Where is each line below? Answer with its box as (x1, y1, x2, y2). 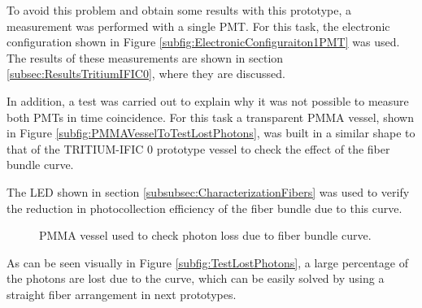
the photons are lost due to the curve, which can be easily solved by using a (7, 270, 385, 287)
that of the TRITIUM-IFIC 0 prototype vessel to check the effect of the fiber (7, 140, 390, 157)
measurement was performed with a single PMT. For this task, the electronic (7, 17, 390, 34)
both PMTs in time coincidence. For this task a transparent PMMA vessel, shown (7, 108, 414, 125)
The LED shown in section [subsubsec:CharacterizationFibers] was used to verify (7, 183, 410, 200)
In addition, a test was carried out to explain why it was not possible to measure (7, 92, 409, 109)
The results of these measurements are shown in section (7, 49, 284, 66)
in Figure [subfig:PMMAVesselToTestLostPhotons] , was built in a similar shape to (7, 124, 415, 141)
